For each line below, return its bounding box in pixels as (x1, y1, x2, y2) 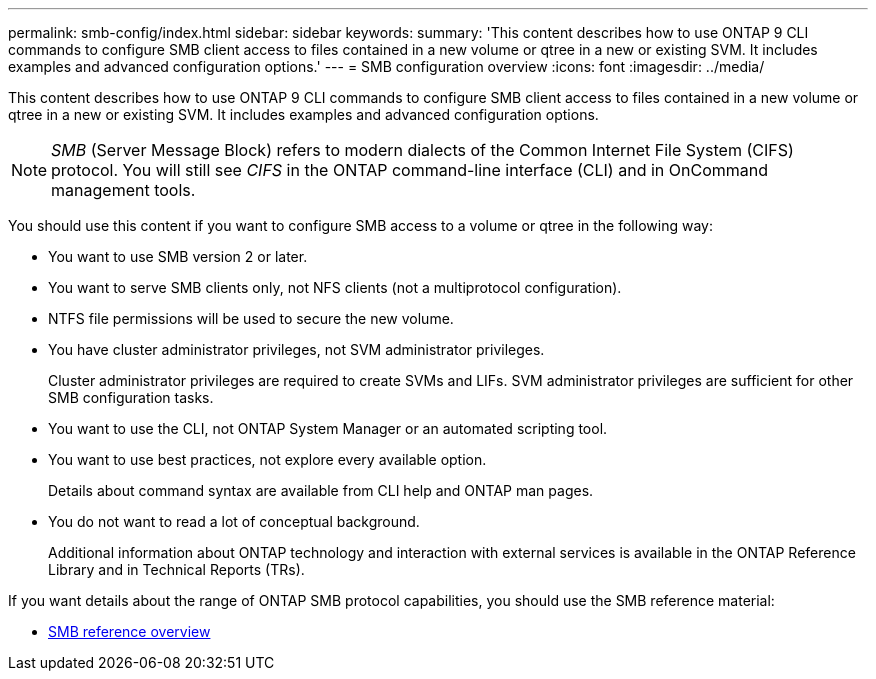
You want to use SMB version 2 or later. (48, 248, 308, 265)
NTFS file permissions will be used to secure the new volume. (48, 310, 454, 327)
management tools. (51, 180, 196, 200)
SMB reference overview (48, 623, 211, 640)
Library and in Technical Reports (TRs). (48, 561, 305, 578)
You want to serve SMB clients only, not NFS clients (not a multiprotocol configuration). (48, 279, 622, 296)
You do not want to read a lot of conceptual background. (48, 513, 420, 530)
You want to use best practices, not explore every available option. (48, 451, 487, 468)
